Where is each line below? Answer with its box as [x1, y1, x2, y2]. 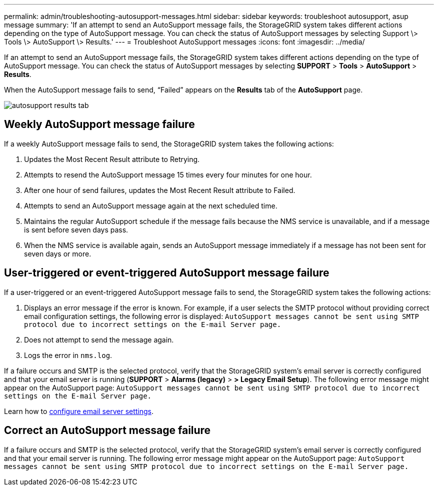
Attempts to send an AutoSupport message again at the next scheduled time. [24, 201, 277, 210]
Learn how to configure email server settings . [4, 406, 154, 415]
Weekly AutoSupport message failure [4, 118, 195, 131]
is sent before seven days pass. [24, 225, 128, 234]
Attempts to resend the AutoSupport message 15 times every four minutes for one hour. [24, 170, 312, 179]
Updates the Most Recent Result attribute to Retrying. [24, 154, 200, 163]
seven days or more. [24, 249, 91, 258]
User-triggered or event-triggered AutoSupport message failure [4, 266, 329, 279]
